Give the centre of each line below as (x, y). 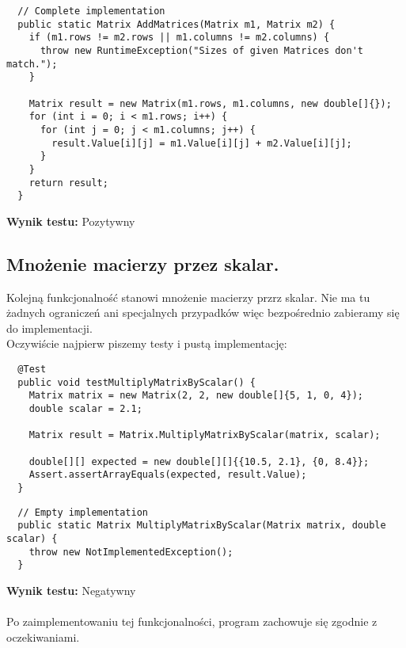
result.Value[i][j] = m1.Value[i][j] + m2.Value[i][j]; (202, 143)
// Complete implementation (91, 11)
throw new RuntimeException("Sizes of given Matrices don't (202, 50)
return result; (68, 183)
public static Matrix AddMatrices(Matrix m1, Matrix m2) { (176, 24)
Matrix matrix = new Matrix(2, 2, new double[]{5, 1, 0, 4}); (196, 396)
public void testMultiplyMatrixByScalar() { (137, 382)
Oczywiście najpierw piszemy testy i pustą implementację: (147, 343)
